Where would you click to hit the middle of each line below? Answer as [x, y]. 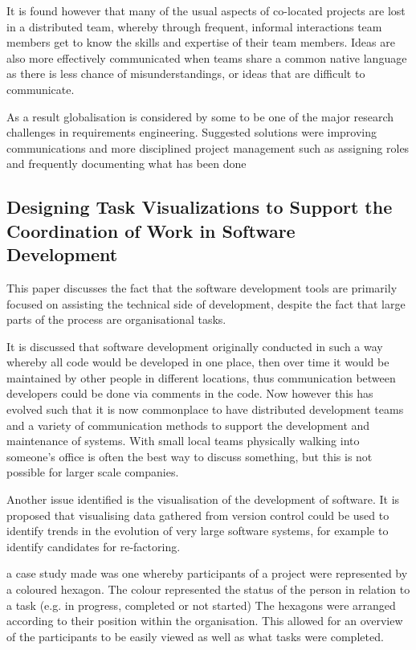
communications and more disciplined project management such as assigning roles [208, 147]
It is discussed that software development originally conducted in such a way [195, 346]
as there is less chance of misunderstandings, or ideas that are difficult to [186, 74]
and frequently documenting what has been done [126, 164]
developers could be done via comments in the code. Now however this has [190, 393]
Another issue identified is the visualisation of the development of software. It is [203, 499]
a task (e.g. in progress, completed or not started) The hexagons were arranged [201, 605]
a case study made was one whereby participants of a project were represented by [207, 573]
